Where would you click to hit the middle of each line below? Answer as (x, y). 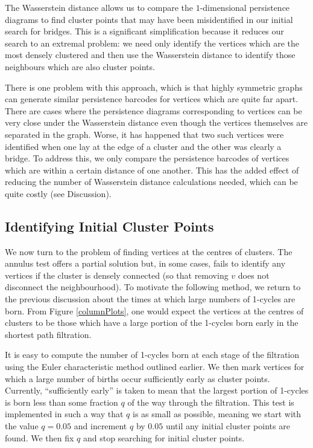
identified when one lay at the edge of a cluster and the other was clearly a (143, 146)
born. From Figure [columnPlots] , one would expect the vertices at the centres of (154, 310)
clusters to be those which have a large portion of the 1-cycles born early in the (152, 323)
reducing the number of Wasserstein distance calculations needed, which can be (151, 182)
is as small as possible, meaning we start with (217, 414)
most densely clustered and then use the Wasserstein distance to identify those (150, 55)
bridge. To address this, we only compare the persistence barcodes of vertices (147, 158)
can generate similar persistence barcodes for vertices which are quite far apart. (152, 99)
